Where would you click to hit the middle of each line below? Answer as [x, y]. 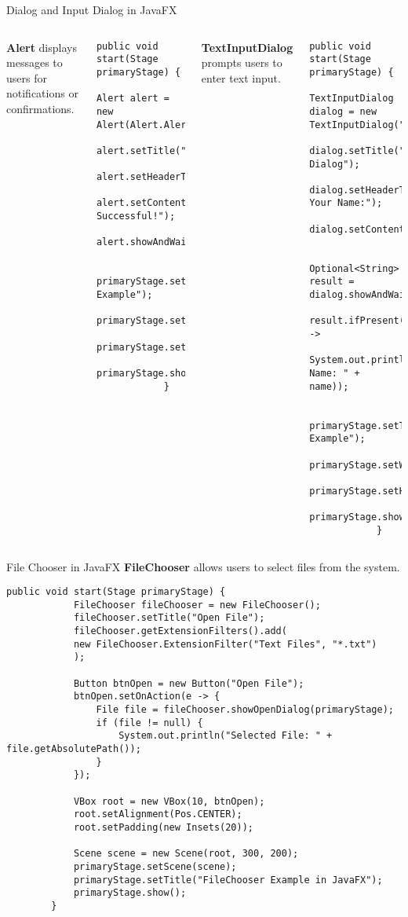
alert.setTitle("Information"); [180, 150]
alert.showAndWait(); [153, 242]
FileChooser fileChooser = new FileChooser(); [197, 605]
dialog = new [343, 111]
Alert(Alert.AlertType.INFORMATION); [195, 125]
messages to [35, 62]
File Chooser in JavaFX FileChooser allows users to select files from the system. [203, 566]
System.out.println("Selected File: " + [226, 736]
